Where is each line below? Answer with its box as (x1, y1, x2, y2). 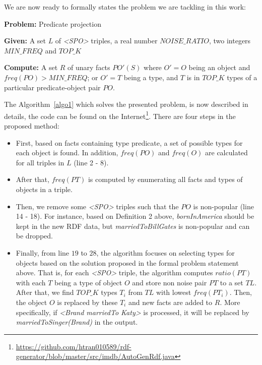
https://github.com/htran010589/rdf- (16, 341, 132, 351)
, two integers (209, 35, 251, 46)
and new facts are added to (128, 296, 213, 307)
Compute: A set (4, 62, 58, 73)
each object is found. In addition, (16, 147, 118, 158)
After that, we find (16, 287, 74, 297)
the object (16, 296, 47, 307)
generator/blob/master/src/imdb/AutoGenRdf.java (16, 351, 175, 361)
